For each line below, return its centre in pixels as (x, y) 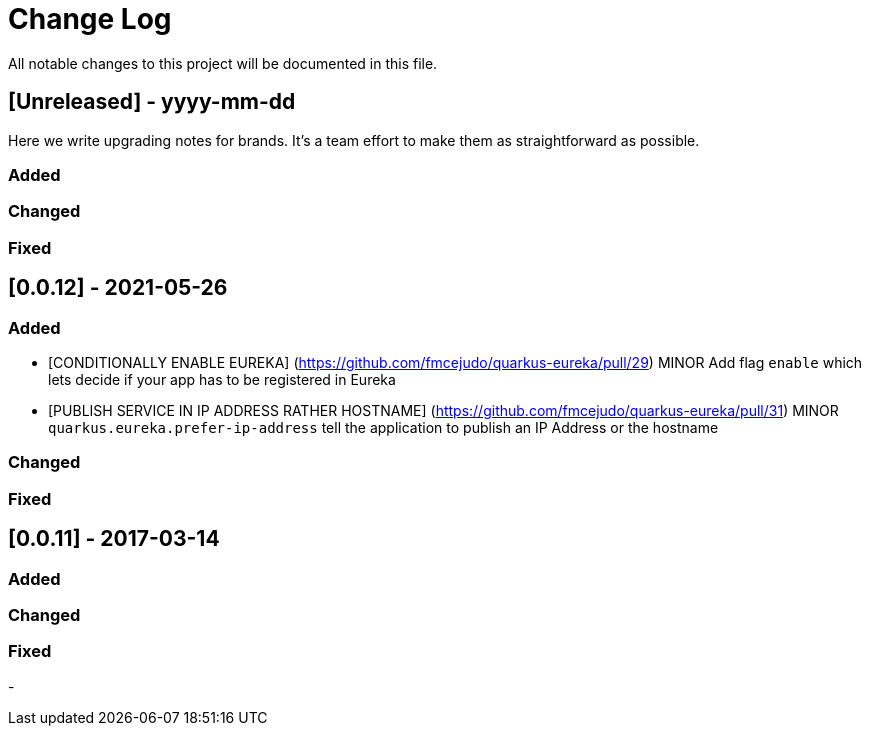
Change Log (90, 19)
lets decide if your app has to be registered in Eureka (222, 379)
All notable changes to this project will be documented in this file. (223, 63)
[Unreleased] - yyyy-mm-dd (152, 102)
